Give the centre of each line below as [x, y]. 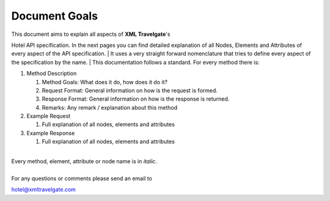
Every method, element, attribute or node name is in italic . [84, 161]
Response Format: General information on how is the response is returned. [136, 99]
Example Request [49, 116]
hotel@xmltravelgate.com [44, 189]
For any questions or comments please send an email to [82, 178]
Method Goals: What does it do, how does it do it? [105, 82]
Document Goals [54, 16]
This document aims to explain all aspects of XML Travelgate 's [91, 34]
